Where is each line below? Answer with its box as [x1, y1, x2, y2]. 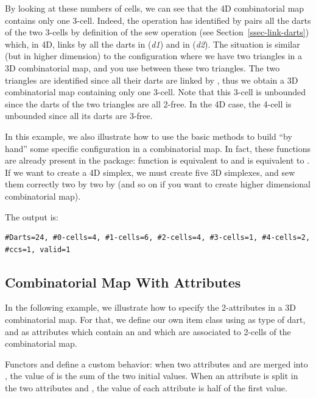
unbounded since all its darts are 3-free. [5, 109, 153, 122]
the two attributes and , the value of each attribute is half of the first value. [5, 382, 287, 394]
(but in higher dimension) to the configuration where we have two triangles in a [5, 49, 302, 62]
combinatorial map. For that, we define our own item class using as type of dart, [5, 313, 306, 326]
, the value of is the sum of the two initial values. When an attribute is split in [5, 369, 298, 382]
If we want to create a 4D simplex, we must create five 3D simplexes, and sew [5, 165, 295, 178]
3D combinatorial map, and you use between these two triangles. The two [5, 61, 280, 74]
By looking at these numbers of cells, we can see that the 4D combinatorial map [5, 2, 304, 14]
